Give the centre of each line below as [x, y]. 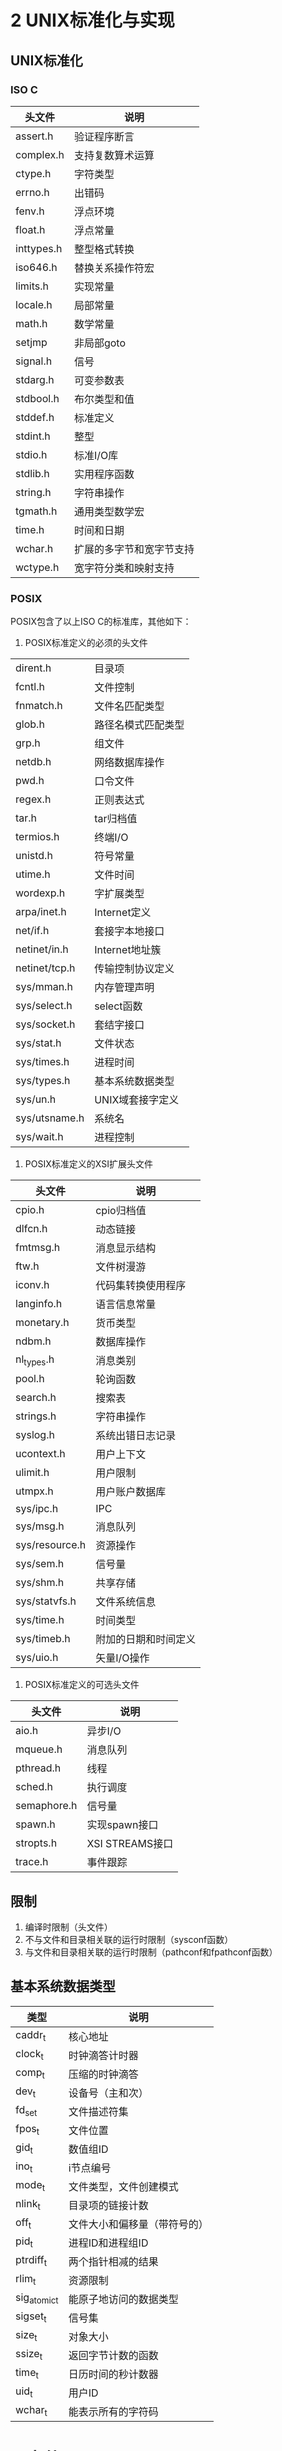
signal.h [34, 361]
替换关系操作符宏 [114, 268]
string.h [33, 492]
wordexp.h [40, 893]
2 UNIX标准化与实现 [92, 20]
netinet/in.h [42, 949]
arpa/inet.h [41, 912]
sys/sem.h [40, 1564]
